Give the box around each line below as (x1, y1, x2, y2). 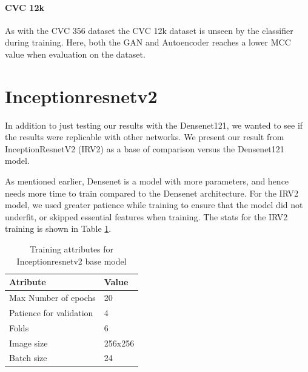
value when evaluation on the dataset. (5, 47, 146, 60)
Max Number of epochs (9, 291, 96, 304)
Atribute (9, 276, 46, 288)
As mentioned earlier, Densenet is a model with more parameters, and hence (5, 175, 289, 188)
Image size (9, 336, 48, 349)
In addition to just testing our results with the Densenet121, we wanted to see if (5, 118, 303, 131)
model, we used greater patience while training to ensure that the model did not (5, 198, 303, 211)
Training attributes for (30, 243, 114, 255)
